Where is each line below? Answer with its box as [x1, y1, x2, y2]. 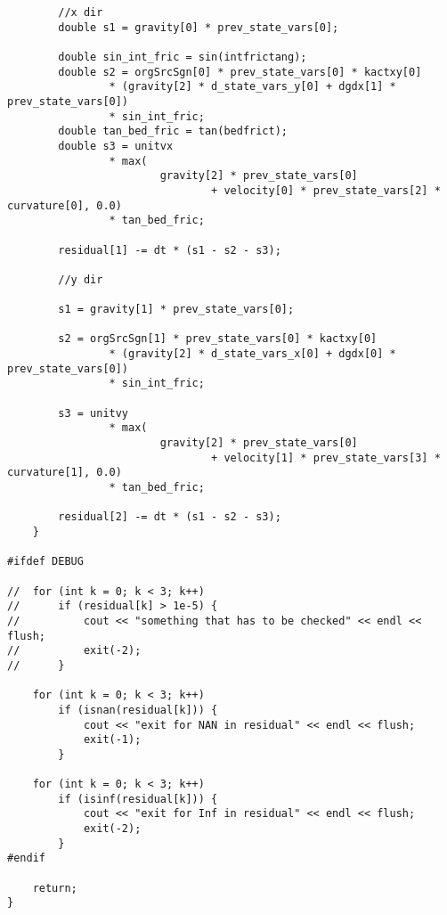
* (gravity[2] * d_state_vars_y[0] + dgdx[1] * [109, 80, 396, 94]
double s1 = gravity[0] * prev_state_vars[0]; [58, 20, 339, 34]
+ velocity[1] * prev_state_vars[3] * [211, 451, 441, 464]
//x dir [58, 6, 103, 19]
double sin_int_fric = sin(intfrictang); [58, 50, 307, 63]
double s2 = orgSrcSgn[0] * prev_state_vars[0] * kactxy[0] [58, 65, 422, 78]
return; [32, 881, 77, 895]
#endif [7, 852, 45, 865]
